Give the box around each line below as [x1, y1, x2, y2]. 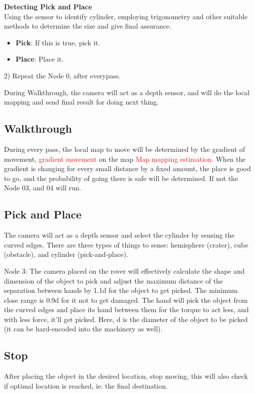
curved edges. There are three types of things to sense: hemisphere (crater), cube [4, 239, 248, 250]
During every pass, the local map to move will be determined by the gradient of [4, 143, 245, 154]
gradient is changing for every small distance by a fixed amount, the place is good [4, 163, 251, 174]
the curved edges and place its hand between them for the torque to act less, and [4, 304, 249, 315]
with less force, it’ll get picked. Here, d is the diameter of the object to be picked [4, 314, 248, 324]
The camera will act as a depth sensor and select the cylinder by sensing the [4, 230, 235, 240]
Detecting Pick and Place [4, 1, 92, 11]
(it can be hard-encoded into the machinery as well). [4, 323, 163, 334]
